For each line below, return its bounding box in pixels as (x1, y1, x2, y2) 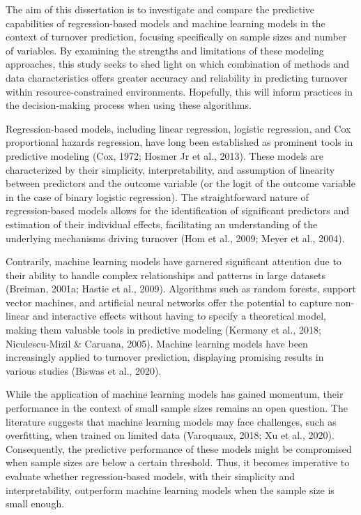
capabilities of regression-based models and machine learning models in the (6, 15, 325, 30)
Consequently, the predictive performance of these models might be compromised (6, 441, 352, 456)
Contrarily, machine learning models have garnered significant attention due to (6, 254, 341, 269)
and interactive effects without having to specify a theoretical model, (32, 308, 326, 323)
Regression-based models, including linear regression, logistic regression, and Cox (6, 121, 351, 135)
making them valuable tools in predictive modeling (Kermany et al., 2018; (6, 322, 321, 337)
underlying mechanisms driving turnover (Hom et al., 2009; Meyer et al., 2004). (6, 230, 345, 245)
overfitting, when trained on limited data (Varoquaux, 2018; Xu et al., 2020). (6, 428, 335, 442)
